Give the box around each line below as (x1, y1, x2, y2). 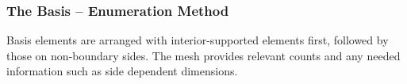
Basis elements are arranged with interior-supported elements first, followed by (6, 32, 389, 48)
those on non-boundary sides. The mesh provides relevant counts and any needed (6, 47, 401, 63)
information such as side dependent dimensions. (6, 63, 238, 79)
